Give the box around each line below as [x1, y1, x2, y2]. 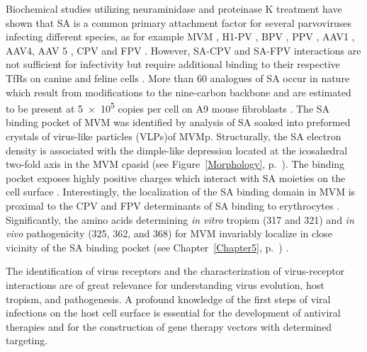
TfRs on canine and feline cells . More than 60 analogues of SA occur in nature [6, 70, 350, 85]
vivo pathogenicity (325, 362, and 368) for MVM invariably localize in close [6, 226, 332, 241]
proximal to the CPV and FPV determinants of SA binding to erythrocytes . [6, 198, 340, 212]
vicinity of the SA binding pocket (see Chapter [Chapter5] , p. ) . [6, 239, 289, 254]
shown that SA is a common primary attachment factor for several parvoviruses [6, 15, 351, 30]
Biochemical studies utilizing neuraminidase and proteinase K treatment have [6, 1, 342, 16]
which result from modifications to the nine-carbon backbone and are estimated [6, 84, 351, 99]
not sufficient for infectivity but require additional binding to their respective [6, 57, 340, 72]
